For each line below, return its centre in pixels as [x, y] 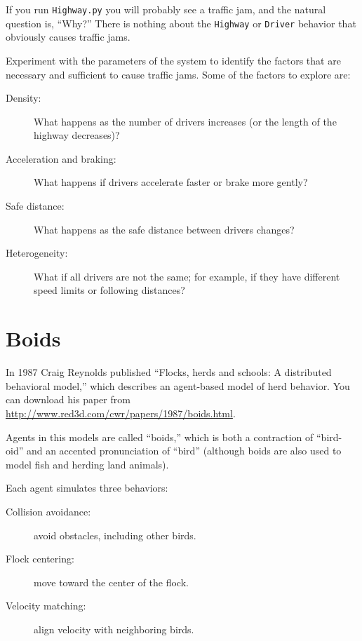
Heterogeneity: [37, 253]
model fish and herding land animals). [87, 464]
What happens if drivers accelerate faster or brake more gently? [171, 182]
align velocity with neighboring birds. [114, 629]
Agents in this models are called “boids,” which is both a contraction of [160, 437]
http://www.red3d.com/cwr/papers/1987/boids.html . [121, 413]
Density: [24, 98]
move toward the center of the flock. [111, 582]
